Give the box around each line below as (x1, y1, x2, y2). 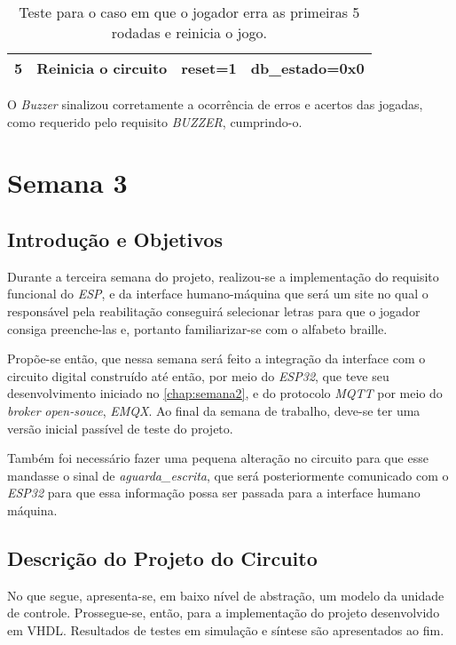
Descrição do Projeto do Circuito (7, 544, 318, 571)
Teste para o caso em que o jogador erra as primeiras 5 (19, 2, 360, 22)
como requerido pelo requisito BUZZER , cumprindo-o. (7, 112, 303, 131)
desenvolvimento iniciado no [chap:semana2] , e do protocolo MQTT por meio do (7, 384, 443, 402)
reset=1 (181, 58, 237, 78)
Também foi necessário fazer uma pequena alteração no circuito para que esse (7, 449, 428, 467)
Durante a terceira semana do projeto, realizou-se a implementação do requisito (7, 267, 439, 285)
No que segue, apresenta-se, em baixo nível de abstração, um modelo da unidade (7, 585, 444, 604)
